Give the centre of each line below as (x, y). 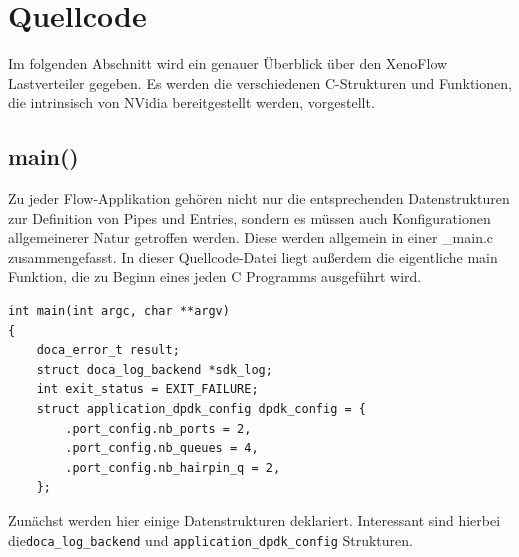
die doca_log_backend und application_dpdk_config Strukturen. (210, 539)
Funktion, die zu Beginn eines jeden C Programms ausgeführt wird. (215, 276)
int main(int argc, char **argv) (119, 311)
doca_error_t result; (108, 350)
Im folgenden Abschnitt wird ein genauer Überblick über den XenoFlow (228, 63)
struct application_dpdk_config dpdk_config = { (201, 409)
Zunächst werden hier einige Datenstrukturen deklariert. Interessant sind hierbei (254, 520)
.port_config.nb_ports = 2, (158, 428)
